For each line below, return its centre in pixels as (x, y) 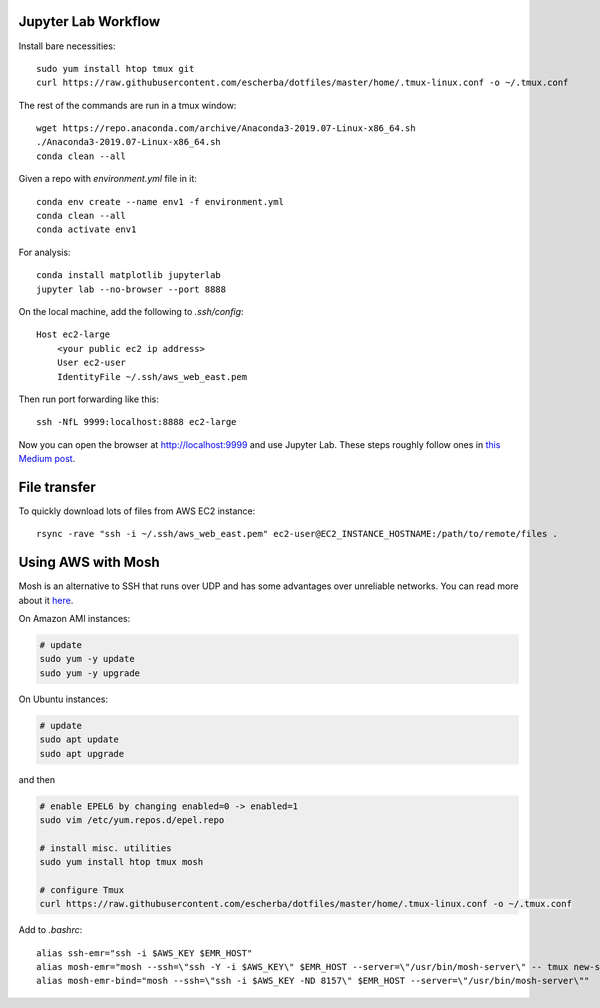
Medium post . (47, 459)
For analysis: (44, 252)
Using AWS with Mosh (89, 562)
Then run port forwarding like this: (89, 399)
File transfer (57, 486)
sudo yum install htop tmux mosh (121, 862)
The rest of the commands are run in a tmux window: (127, 105)
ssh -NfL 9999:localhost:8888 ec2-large (136, 422)
